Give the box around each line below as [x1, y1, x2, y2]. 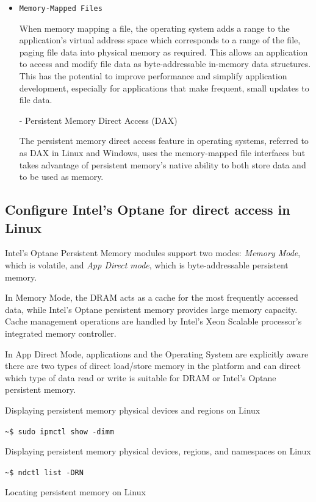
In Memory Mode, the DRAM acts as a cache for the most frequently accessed [5, 291, 298, 304]
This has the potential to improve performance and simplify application [19, 70, 287, 82]
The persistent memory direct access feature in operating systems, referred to [19, 134, 309, 147]
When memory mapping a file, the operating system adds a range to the [19, 21, 290, 34]
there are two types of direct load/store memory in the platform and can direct [5, 359, 301, 372]
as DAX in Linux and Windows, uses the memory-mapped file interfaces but [19, 146, 306, 159]
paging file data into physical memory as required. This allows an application [19, 45, 308, 58]
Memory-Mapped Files [19, 4, 102, 13]
